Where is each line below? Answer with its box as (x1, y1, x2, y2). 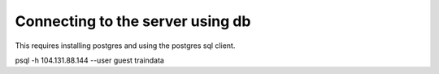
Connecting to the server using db (15, 12, 251, 30)
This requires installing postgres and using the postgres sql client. (15, 41, 236, 50)
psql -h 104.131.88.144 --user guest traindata (15, 55, 164, 65)
